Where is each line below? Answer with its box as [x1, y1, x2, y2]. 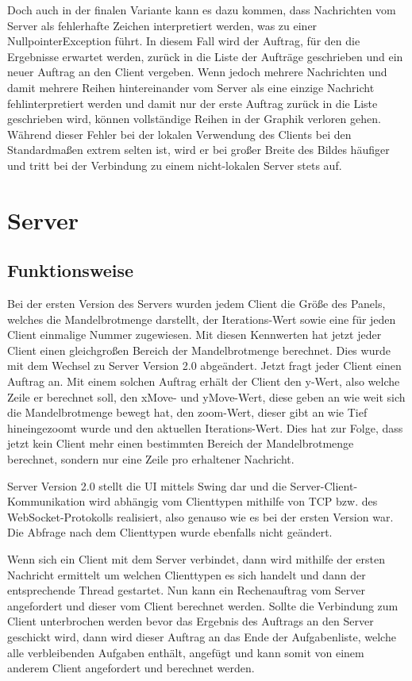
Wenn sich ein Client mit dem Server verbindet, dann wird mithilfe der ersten [7, 551, 386, 567]
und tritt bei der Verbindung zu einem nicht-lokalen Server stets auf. [7, 156, 342, 173]
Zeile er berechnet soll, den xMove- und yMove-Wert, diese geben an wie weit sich [7, 388, 406, 405]
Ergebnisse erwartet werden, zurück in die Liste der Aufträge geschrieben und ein [7, 48, 403, 64]
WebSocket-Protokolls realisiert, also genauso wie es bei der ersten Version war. [7, 508, 394, 525]
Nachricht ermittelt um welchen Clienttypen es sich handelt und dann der [7, 566, 366, 583]
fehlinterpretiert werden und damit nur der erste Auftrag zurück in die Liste [7, 94, 378, 111]
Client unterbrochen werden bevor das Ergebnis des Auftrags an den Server [7, 613, 374, 629]
